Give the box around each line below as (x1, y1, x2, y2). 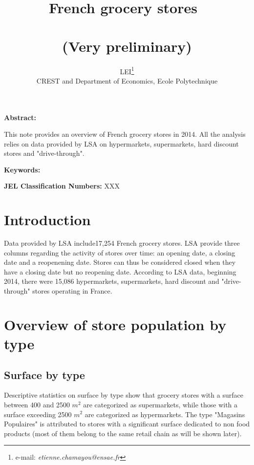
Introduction (4, 210, 91, 230)
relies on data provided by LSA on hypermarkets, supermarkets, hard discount (4, 138, 239, 148)
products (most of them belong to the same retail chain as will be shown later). (4, 428, 242, 438)
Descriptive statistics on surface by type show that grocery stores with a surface (4, 390, 243, 400)
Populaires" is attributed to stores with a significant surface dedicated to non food (4, 419, 250, 429)
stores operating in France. (32, 286, 112, 296)
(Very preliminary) (62, 36, 192, 56)
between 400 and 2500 (4, 399, 70, 409)
